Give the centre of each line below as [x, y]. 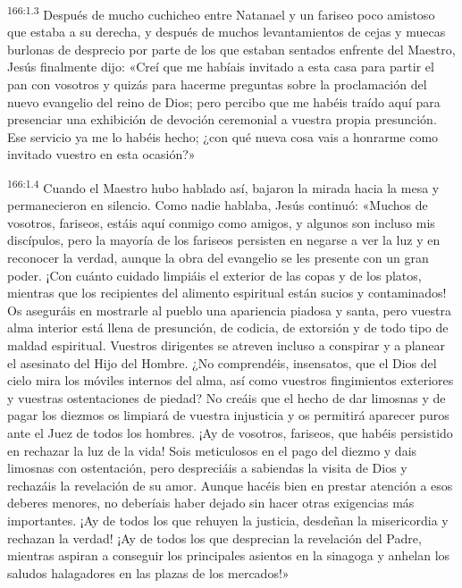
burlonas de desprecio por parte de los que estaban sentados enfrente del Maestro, [231, 49]
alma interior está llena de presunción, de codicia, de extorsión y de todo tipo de [228, 328]
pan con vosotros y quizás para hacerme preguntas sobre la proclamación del [217, 84]
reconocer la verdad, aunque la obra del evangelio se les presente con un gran [218, 258]
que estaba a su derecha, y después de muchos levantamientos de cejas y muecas [227, 32]
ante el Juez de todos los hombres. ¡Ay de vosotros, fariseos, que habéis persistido [230, 432]
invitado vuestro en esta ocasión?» [101, 154]
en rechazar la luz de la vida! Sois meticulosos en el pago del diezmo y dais [212, 450]
